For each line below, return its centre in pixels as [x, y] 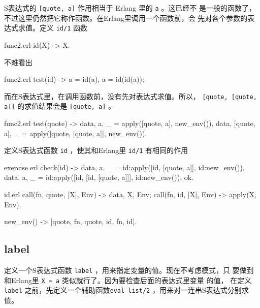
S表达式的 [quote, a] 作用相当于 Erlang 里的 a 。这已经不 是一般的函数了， [130, 8]
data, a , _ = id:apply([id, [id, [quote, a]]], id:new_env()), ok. [99, 177]
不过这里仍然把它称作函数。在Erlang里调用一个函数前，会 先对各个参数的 [126, 18]
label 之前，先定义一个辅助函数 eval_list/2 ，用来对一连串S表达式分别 [123, 290]
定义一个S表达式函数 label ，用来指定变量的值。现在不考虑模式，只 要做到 [129, 270]
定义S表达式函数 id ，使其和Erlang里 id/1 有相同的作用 [96, 150]
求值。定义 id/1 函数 [53, 28]
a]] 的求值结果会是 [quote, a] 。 [60, 106]
